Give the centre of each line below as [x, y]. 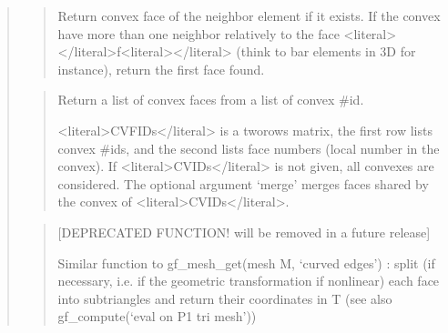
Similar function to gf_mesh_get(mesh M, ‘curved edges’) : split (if [246, 262]
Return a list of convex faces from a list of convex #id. [211, 100]
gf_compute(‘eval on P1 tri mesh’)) [157, 316]
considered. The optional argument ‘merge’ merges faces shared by [243, 183]
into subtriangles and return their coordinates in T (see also [225, 298]
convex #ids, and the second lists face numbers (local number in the [249, 148]
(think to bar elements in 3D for [326, 51]
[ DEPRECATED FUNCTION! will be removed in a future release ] [244, 232]
